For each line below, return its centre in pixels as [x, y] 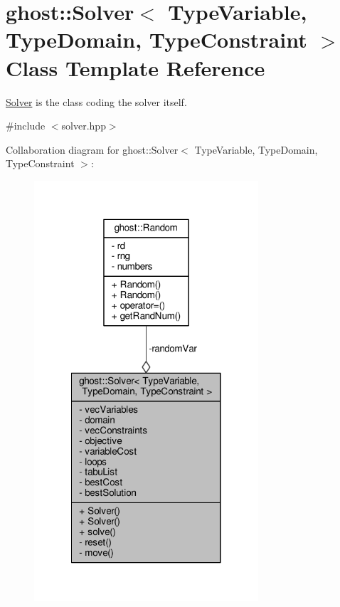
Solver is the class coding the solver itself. [96, 101]
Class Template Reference [136, 67]
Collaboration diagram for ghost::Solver [92, 149]
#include [26, 126]
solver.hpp [84, 126]
